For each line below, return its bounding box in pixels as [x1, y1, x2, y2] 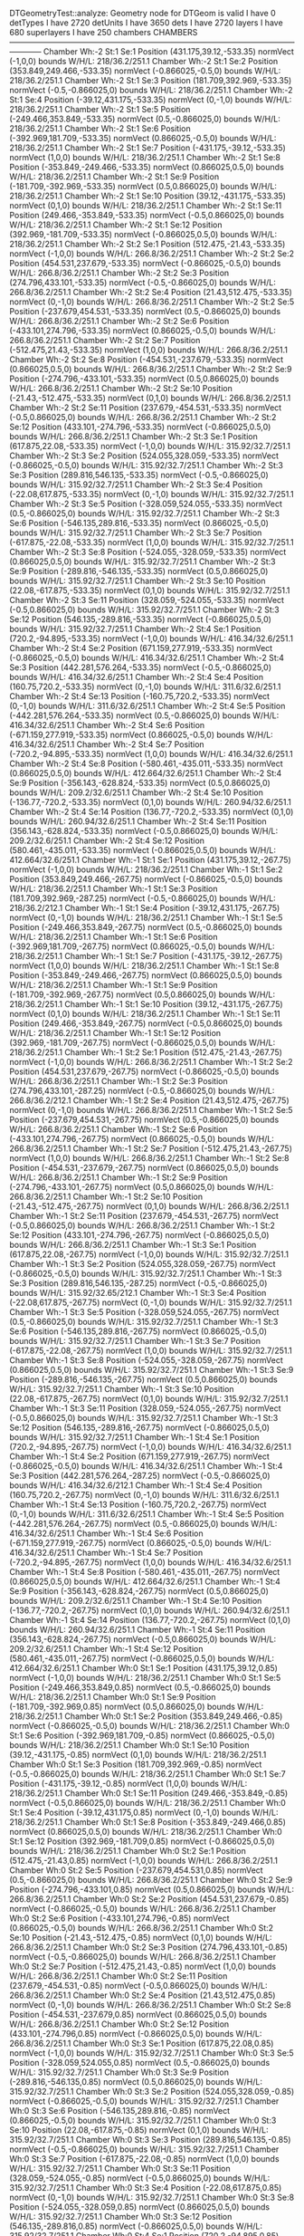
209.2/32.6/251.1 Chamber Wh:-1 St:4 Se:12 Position [9, 1644, 204, 1654]
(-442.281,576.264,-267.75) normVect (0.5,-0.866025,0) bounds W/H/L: [9, 1519, 278, 1529]
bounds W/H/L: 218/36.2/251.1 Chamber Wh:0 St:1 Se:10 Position [9, 1740, 250, 1751]
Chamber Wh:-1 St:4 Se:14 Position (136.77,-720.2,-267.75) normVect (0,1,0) [9, 1615, 291, 1625]
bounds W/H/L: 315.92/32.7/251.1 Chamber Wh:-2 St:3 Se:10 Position [9, 575, 266, 586]
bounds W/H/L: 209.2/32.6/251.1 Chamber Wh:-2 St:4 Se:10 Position [9, 787, 264, 798]
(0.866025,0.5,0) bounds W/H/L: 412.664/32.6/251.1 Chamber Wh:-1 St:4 [9, 1576, 280, 1587]
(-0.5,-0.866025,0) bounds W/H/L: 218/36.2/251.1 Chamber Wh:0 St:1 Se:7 [9, 1769, 287, 1779]
